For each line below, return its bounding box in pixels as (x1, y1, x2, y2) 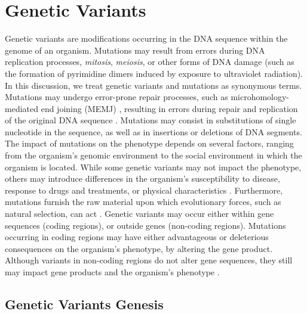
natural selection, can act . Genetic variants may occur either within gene (5, 207, 274, 220)
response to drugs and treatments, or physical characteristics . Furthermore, (5, 184, 283, 196)
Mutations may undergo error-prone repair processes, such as (5, 91, 228, 103)
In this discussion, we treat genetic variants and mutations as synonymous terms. (5, 79, 302, 91)
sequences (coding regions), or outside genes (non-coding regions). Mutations (5, 219, 286, 231)
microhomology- (231, 91, 290, 103)
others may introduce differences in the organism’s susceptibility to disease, (5, 172, 280, 185)
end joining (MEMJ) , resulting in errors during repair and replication (41, 102, 298, 114)
